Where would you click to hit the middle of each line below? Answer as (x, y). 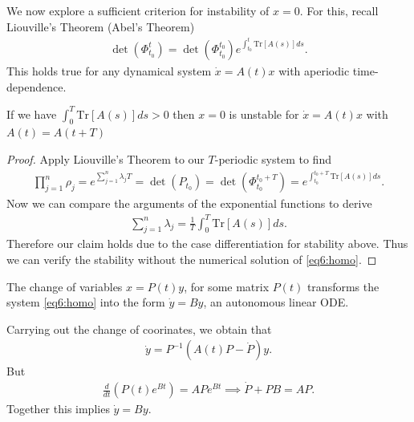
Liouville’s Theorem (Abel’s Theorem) (101, 26)
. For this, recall (339, 10)
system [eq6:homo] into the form (86, 302)
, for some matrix (227, 286)
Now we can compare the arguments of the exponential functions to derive (189, 203)
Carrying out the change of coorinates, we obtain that (139, 329)
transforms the (343, 286)
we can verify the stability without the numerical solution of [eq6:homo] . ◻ (192, 259)
